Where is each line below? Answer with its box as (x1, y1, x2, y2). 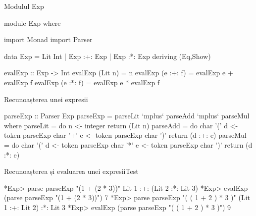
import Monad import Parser (4, 34, 93, 45)
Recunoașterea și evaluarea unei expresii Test (4, 166, 139, 176)
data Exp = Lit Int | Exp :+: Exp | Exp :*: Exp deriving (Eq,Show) (4, 51, 211, 61)
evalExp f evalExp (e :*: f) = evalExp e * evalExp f (4, 77, 160, 87)
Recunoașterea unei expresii (4, 94, 88, 104)
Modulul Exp (4, 1, 44, 11)
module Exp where (4, 17, 61, 28)
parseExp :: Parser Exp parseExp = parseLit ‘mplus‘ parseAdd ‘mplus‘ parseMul (4, 110, 250, 121)
